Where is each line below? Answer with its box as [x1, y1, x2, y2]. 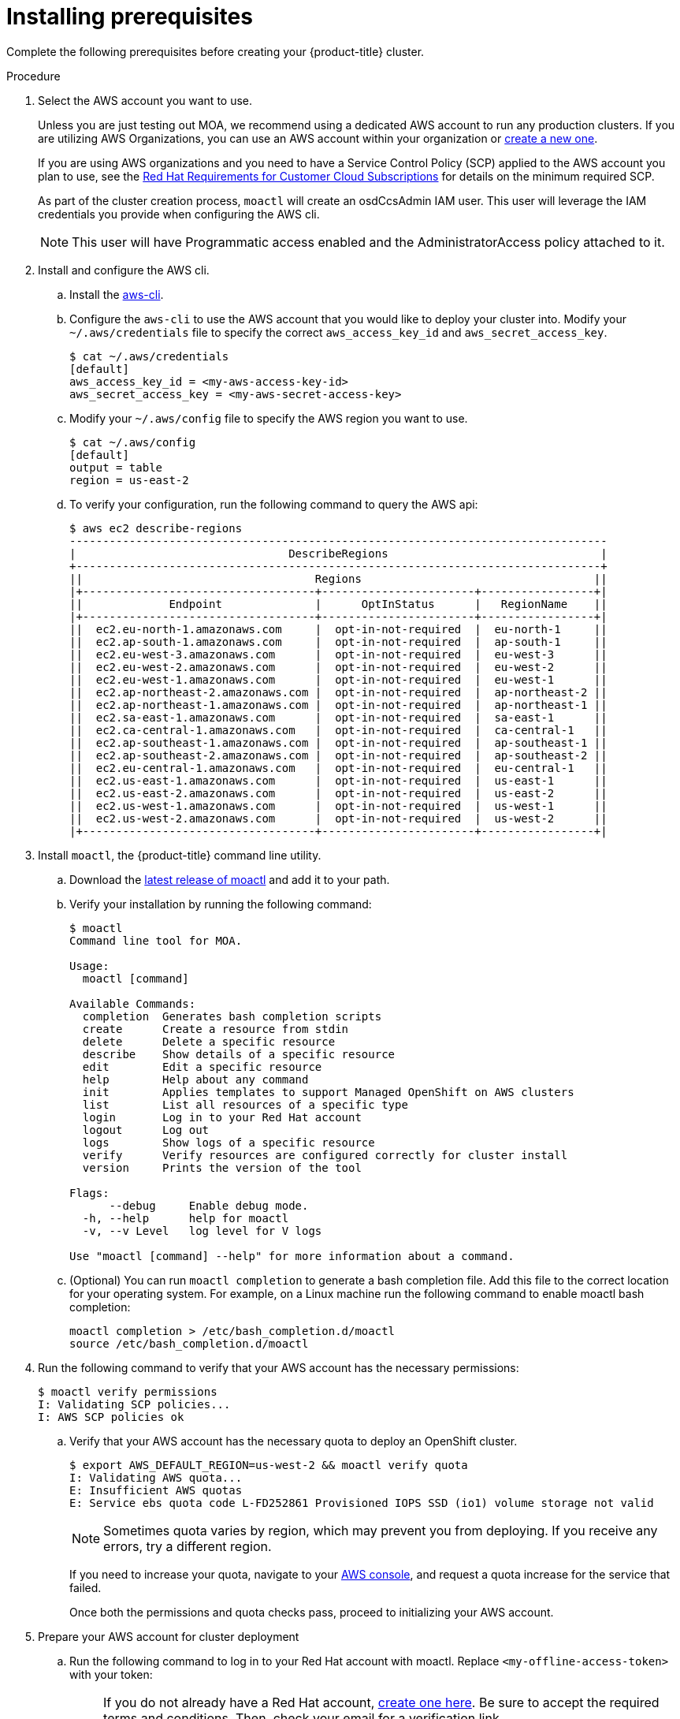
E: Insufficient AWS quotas [69, 1483, 243, 1497]
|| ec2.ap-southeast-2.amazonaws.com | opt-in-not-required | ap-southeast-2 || [69, 748, 608, 762]
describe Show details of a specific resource [82, 1047, 396, 1061]
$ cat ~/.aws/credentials [69, 349, 229, 363]
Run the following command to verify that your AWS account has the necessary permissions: [38, 1360, 519, 1374]
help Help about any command [82, 1072, 309, 1086]
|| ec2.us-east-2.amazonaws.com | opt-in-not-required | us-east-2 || [69, 786, 608, 800]
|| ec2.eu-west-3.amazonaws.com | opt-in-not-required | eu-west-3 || [69, 647, 608, 661]
